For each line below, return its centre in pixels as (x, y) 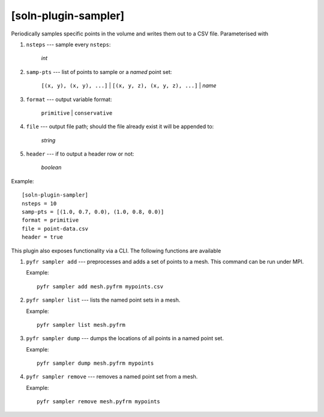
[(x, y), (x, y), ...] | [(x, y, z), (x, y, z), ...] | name (129, 86)
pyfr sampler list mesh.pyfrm (81, 325)
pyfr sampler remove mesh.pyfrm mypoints (98, 402)
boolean (51, 168)
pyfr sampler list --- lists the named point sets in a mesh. (103, 300)
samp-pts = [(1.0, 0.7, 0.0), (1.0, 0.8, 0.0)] (93, 212)
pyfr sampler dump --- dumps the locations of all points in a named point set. (125, 338)
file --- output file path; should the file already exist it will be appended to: (120, 127)
